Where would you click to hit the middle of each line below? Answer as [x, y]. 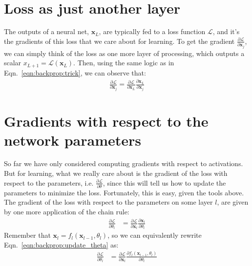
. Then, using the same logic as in [124, 63]
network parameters [73, 140]
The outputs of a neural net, [46, 31]
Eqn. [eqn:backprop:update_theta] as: [61, 244]
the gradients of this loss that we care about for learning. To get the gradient [119, 41]
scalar [13, 63]
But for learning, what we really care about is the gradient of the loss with [116, 173]
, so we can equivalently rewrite [155, 235]
